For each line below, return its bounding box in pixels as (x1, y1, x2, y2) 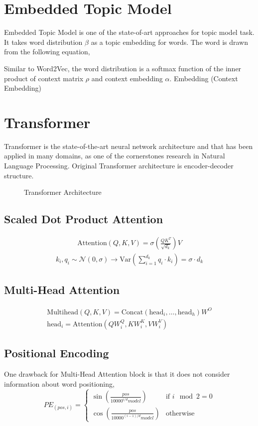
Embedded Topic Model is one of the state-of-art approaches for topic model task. (4, 27, 255, 37)
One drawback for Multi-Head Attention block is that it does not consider (4, 369, 230, 379)
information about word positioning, (4, 378, 115, 389)
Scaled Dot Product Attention (4, 211, 163, 227)
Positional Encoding (4, 345, 109, 361)
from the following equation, (4, 46, 90, 57)
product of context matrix (4, 73, 84, 83)
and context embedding (91, 73, 163, 83)
